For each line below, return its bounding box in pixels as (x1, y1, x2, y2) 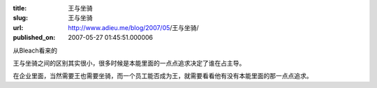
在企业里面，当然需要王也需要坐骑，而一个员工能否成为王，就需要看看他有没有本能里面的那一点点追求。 (13, 72, 313, 80)
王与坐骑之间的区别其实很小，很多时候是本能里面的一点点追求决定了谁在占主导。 (13, 59, 246, 67)
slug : (13, 14, 28, 22)
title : (13, 4, 27, 12)
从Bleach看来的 (13, 46, 57, 54)
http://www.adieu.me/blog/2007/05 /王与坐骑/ (68, 23, 199, 31)
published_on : (13, 34, 56, 42)
